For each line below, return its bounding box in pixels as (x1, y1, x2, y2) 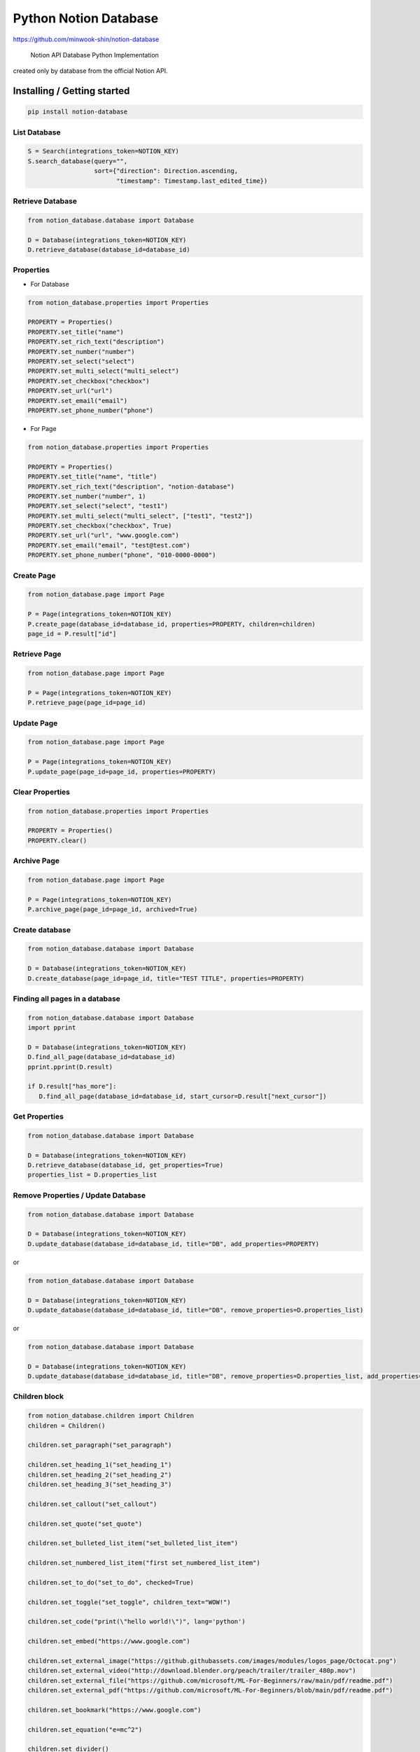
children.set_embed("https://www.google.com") (27, 1637, 190, 1645)
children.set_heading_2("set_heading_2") (27, 1470, 172, 1479)
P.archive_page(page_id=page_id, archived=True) (27, 905, 198, 914)
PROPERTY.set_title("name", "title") (27, 473, 157, 481)
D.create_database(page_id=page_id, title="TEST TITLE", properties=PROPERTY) (27, 974, 304, 983)
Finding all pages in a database (13, 994, 120, 1004)
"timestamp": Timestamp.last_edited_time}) (115, 177, 268, 185)
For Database (30, 280, 69, 288)
